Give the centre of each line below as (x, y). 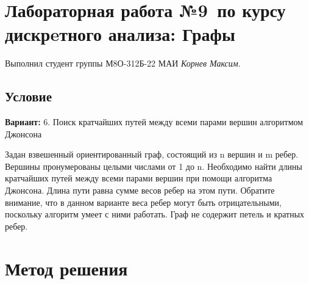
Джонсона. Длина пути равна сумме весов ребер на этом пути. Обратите (140, 190)
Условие (28, 96)
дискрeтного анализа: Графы (120, 34)
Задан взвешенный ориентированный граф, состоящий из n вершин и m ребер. (152, 154)
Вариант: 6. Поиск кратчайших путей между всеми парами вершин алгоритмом (154, 122)
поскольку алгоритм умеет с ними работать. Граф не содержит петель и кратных (155, 214)
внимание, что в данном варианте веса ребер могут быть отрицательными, (143, 202)
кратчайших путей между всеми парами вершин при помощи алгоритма (139, 178)
